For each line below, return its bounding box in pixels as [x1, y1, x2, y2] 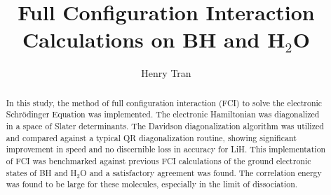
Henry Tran [141, 66, 191, 80]
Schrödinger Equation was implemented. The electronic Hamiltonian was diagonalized [6, 108, 320, 120]
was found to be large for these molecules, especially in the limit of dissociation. [6, 178, 298, 190]
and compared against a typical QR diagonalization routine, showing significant [6, 131, 297, 143]
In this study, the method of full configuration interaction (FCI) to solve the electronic [6, 96, 323, 108]
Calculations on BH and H [22, 25, 285, 54]
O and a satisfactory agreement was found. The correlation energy [80, 166, 322, 178]
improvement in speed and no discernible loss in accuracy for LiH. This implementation [6, 143, 326, 155]
